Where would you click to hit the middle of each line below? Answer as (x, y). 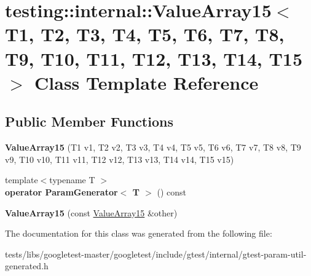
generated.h (27, 266)
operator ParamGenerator (61, 191)
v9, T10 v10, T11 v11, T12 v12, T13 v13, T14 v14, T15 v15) (120, 159)
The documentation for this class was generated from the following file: (139, 233)
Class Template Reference (147, 82)
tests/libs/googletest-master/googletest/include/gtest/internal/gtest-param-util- (156, 254)
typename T (72, 180)
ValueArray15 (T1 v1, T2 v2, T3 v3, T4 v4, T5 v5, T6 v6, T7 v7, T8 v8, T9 (153, 147)
